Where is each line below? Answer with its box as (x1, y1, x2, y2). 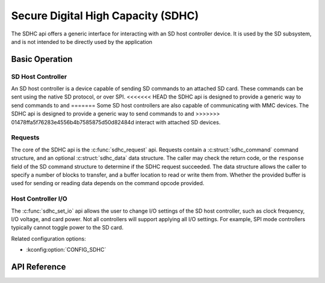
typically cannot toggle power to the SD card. (11, 224, 123, 231)
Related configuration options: (11, 235, 87, 242)
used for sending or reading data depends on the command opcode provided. (11, 180, 205, 187)
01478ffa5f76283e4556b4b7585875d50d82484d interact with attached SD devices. (11, 118, 221, 126)
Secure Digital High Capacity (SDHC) (11, 9, 199, 22)
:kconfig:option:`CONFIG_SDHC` (26, 246, 107, 254)
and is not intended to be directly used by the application (11, 38, 153, 45)
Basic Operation (11, 54, 73, 64)
